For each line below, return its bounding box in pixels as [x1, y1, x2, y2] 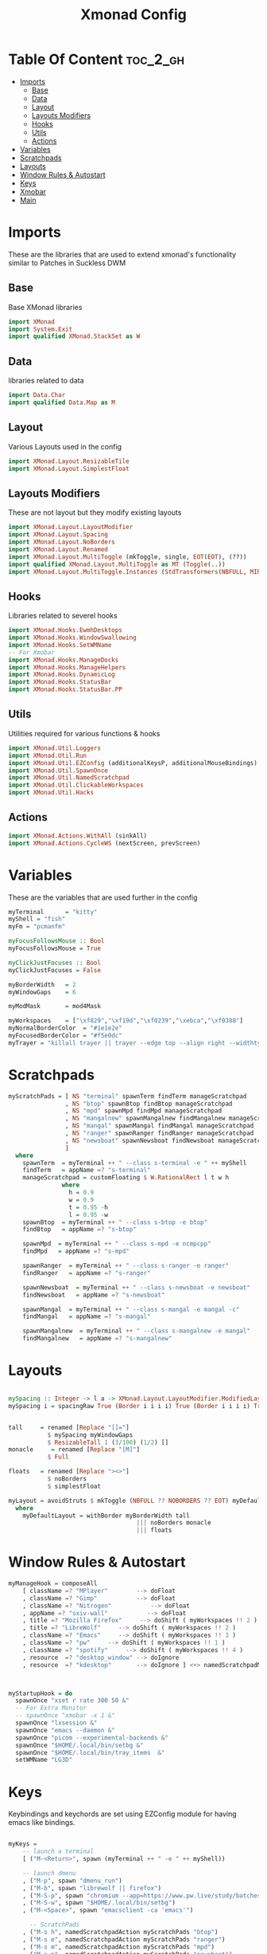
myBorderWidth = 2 [8, 980, 77, 989]
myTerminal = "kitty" [8, 908, 98, 916]
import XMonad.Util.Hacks [8, 789, 94, 797]
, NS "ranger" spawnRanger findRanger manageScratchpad [64, 1129, 254, 1137]
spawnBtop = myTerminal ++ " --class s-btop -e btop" [22, 1218, 208, 1226]
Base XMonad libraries [8, 302, 83, 312]
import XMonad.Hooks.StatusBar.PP [8, 685, 123, 694]
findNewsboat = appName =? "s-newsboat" [22, 1291, 165, 1299]
